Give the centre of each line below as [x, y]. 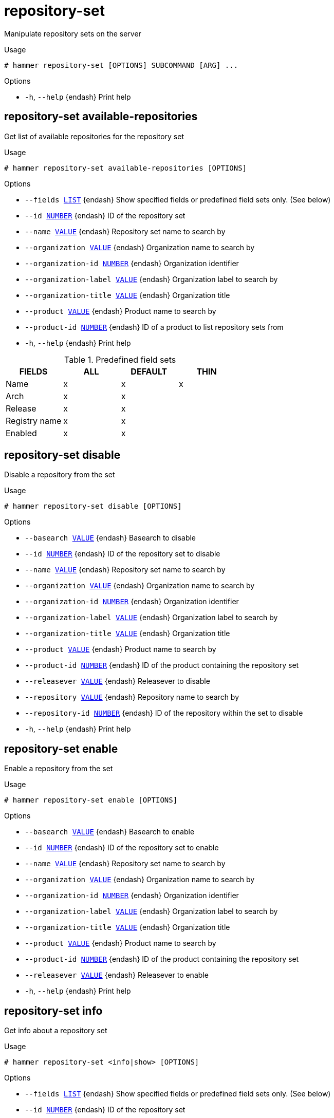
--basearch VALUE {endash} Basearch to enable [110, 832]
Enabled [21, 433]
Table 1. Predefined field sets [120, 359]
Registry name [34, 421]
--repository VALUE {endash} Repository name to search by [132, 697]
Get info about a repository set [56, 1031]
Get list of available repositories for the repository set [94, 136]
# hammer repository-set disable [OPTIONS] [93, 506]
